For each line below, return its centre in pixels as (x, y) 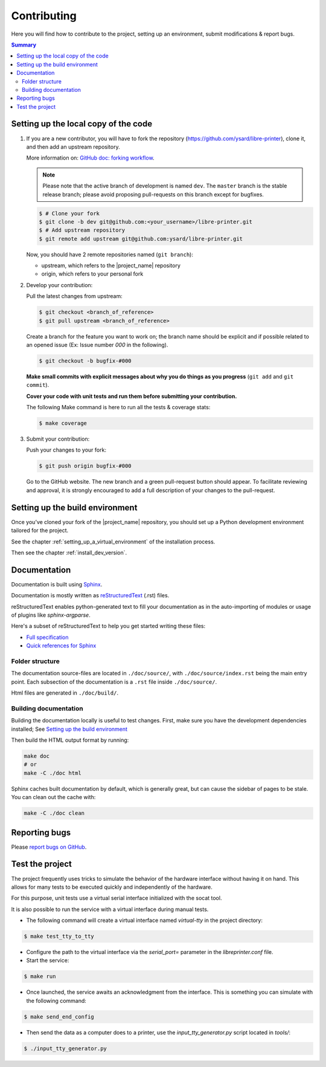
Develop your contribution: (59, 285)
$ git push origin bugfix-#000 (85, 466)
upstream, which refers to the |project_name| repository (111, 265)
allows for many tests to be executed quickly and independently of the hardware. (112, 887)
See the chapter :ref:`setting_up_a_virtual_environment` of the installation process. (113, 542)
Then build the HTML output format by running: (70, 740)
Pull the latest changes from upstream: (75, 296)
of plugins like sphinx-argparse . (51, 615)
